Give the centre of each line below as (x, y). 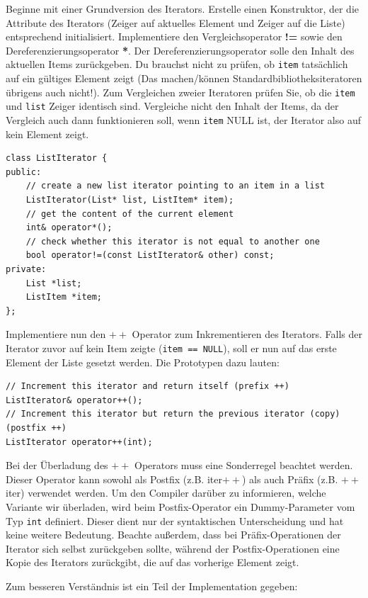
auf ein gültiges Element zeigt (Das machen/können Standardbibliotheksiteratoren (184, 78)
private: (26, 269)
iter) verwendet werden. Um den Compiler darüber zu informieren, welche (166, 493)
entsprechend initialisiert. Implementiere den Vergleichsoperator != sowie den (174, 36)
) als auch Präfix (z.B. (290, 479)
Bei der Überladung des (57, 465)
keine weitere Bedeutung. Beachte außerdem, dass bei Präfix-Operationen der (173, 535)
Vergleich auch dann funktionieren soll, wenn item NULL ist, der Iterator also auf (183, 119)
